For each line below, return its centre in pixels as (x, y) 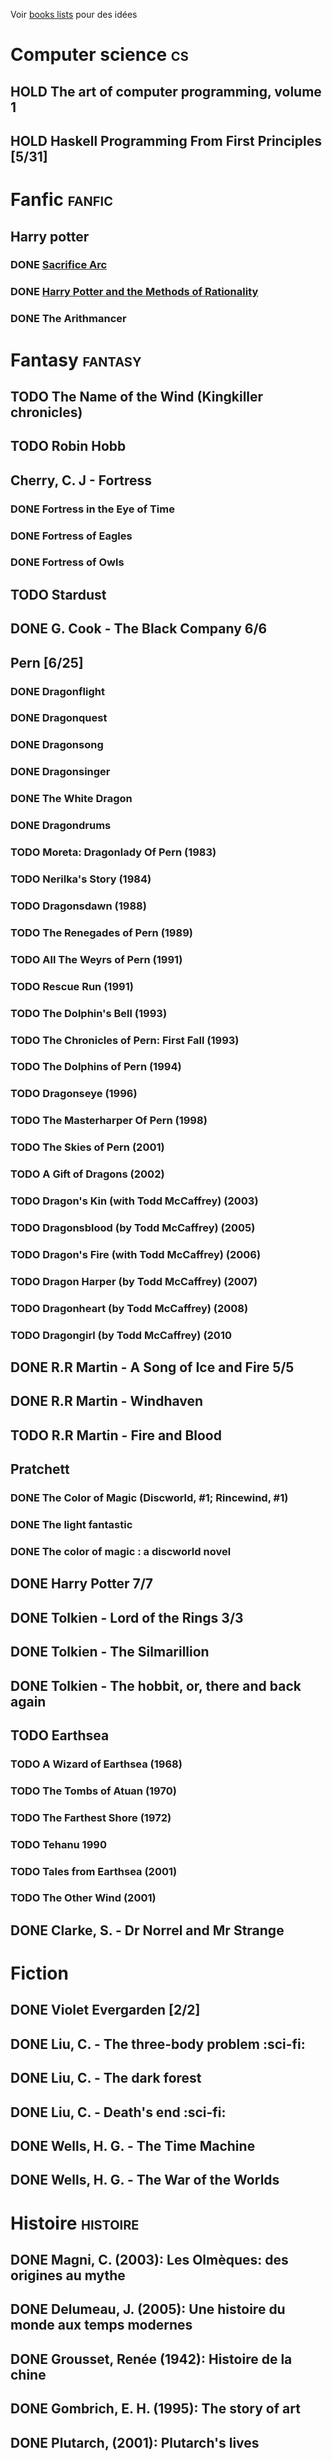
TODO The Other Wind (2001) (83, 1898)
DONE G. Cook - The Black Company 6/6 (139, 629)
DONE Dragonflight (57, 691)
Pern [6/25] (47, 662)
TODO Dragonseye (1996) (74, 1094)
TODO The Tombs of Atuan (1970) (93, 1791)
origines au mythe (68, 2275)
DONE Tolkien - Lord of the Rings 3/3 (127, 1617)
